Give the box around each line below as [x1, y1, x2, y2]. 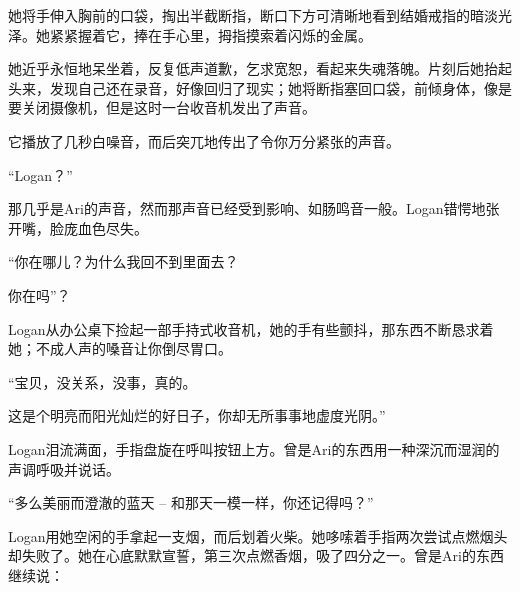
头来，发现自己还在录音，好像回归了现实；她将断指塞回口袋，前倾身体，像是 [8, 77, 512, 98]
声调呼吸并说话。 [8, 458, 120, 479]
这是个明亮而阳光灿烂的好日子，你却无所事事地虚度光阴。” [8, 405, 386, 426]
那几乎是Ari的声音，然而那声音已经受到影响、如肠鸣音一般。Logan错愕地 [8, 198, 486, 219]
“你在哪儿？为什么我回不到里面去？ [8, 251, 239, 272]
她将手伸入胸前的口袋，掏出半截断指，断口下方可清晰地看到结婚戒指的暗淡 [8, 5, 498, 25]
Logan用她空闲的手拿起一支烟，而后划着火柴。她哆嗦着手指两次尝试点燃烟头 [8, 525, 508, 546]
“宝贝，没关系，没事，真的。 [8, 371, 197, 392]
